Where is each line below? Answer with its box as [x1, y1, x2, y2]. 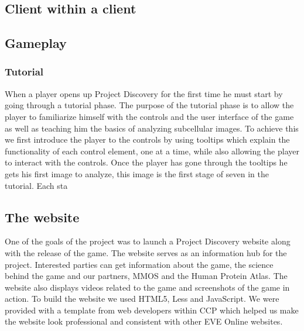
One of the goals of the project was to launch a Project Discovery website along [5, 235, 291, 247]
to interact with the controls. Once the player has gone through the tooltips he [5, 156, 288, 168]
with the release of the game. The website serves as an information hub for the [5, 246, 287, 258]
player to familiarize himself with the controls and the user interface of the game [5, 110, 294, 122]
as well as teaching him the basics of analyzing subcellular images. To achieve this [5, 122, 299, 134]
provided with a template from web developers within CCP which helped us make [5, 304, 299, 316]
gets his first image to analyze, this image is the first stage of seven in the [5, 167, 269, 180]
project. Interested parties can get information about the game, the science [5, 258, 274, 270]
